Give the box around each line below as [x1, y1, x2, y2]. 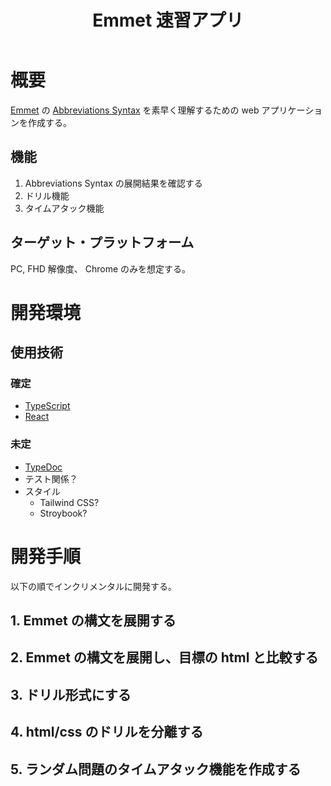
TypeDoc [24, 461, 63, 473]
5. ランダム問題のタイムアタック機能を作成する [10, 761, 302, 778]
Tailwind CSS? [39, 496, 100, 508]
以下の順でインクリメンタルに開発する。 [10, 580, 177, 592]
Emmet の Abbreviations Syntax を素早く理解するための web [10, 104, 260, 116]
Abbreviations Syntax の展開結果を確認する [24, 177, 203, 189]
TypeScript [24, 400, 71, 412]
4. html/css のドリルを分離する [10, 724, 204, 741]
